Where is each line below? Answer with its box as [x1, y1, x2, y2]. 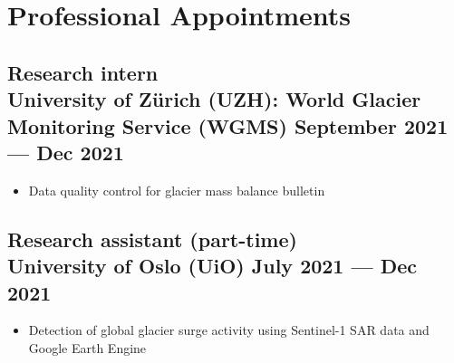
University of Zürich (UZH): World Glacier [7, 85, 421, 113]
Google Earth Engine [28, 338, 147, 357]
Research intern [7, 58, 159, 86]
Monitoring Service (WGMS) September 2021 [7, 111, 449, 139]
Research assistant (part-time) [7, 224, 297, 253]
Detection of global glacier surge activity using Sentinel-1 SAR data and [28, 320, 430, 339]
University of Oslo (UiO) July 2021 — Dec [7, 252, 418, 280]
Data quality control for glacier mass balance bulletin [28, 180, 325, 199]
